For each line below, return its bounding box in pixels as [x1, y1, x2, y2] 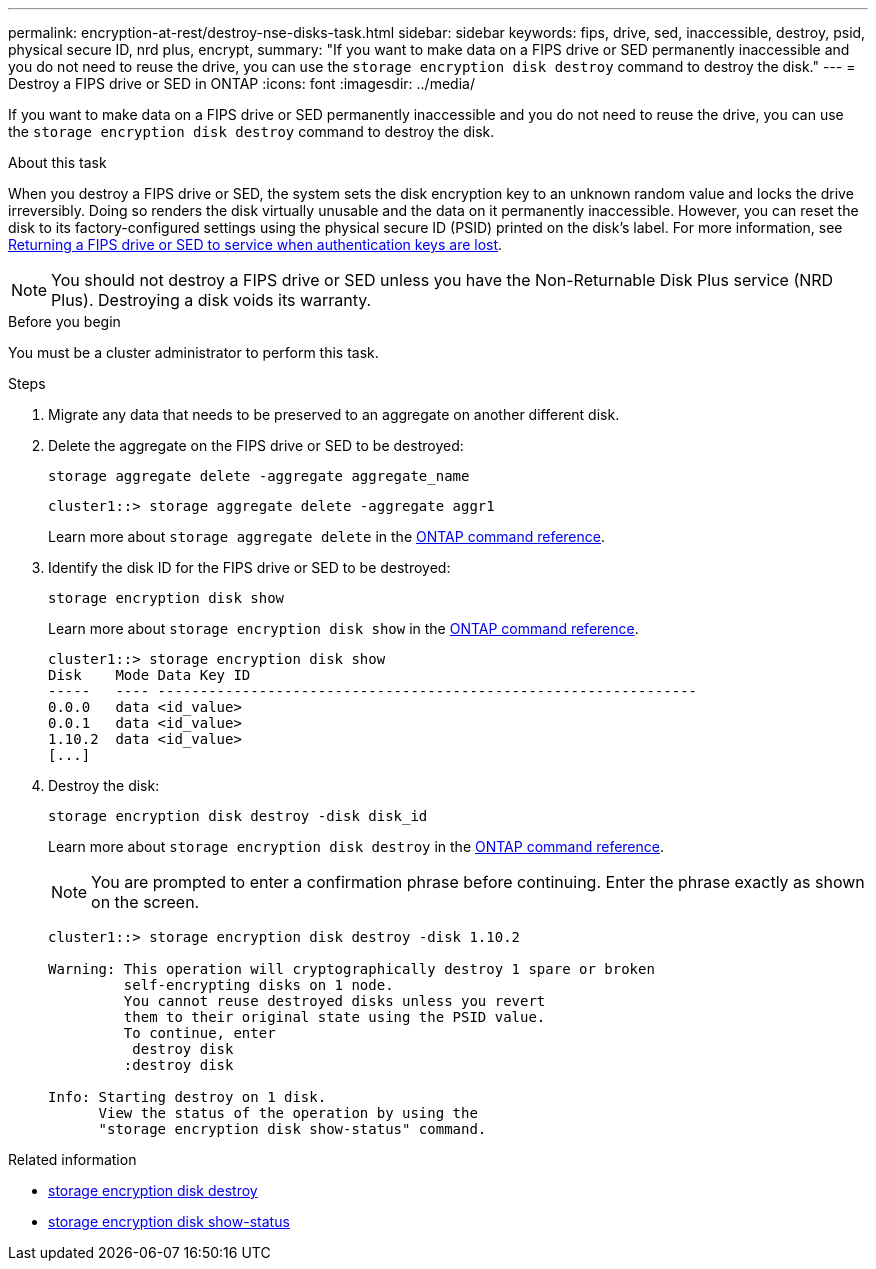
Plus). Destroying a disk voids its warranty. [51, 290, 372, 310]
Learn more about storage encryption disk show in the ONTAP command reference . [48, 620, 639, 637]
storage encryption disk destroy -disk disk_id [48, 808, 428, 824]
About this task [8, 154, 107, 171]
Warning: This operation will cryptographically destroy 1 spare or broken [48, 961, 655, 977]
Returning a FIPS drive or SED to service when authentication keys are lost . [8, 236, 503, 253]
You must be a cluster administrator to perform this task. [8, 344, 379, 361]
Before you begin [8, 313, 121, 330]
